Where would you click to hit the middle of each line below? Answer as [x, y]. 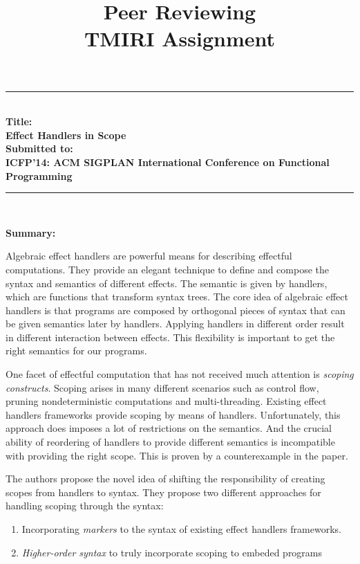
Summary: [31, 232]
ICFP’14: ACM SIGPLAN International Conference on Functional [168, 162]
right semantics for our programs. [76, 351]
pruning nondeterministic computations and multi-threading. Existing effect [166, 401]
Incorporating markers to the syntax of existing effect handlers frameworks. [181, 529]
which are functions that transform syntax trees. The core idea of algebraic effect [177, 297]
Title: [19, 121]
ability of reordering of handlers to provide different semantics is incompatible [170, 442]
